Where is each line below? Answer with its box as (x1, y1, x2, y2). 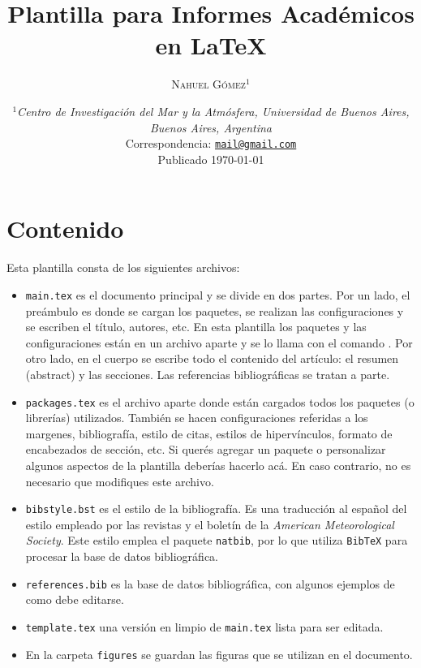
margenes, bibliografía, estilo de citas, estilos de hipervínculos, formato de (25, 425, 393, 442)
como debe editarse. (25, 591, 124, 608)
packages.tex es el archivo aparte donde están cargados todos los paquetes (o (25, 393, 415, 410)
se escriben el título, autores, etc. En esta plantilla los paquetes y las (25, 318, 367, 335)
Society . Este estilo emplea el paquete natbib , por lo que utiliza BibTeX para (25, 532, 408, 549)
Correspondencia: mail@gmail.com (125, 135, 297, 152)
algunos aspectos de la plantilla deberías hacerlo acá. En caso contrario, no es (25, 456, 411, 473)
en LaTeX (155, 28, 267, 62)
